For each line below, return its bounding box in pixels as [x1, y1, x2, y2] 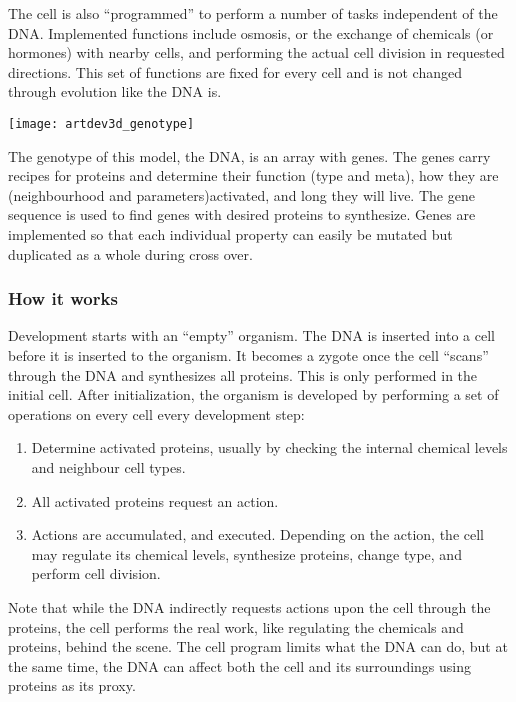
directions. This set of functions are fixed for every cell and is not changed [8, 61, 462, 82]
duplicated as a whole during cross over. [8, 243, 253, 264]
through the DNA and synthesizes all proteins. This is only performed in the [8, 364, 478, 385]
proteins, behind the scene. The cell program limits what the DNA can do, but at [8, 636, 508, 657]
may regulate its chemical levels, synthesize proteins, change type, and [31, 543, 462, 564]
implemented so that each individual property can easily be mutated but [8, 224, 453, 244]
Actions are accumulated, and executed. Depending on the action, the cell [31, 524, 484, 545]
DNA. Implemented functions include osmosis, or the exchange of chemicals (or [8, 22, 494, 43]
